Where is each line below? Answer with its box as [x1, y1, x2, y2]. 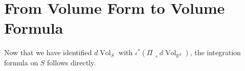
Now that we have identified [4, 47, 92, 58]
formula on [4, 57, 38, 68]
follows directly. [47, 57, 96, 68]
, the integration [190, 47, 241, 58]
